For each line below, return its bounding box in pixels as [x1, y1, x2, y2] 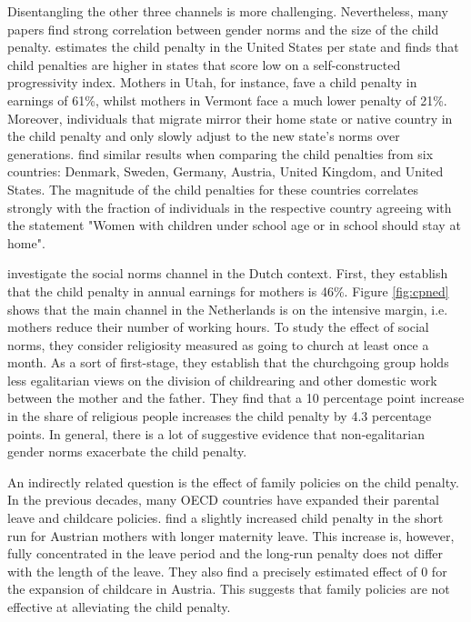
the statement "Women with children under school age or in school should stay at [7, 216, 461, 235]
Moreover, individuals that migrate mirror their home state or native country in [7, 108, 453, 127]
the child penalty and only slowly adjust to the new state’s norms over [7, 126, 400, 145]
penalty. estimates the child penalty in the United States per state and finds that [7, 37, 459, 56]
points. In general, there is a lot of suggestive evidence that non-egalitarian [7, 424, 425, 443]
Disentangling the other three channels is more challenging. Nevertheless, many [7, 2, 448, 20]
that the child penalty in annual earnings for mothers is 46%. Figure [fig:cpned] [7, 281, 449, 300]
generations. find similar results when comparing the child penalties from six [7, 144, 434, 163]
